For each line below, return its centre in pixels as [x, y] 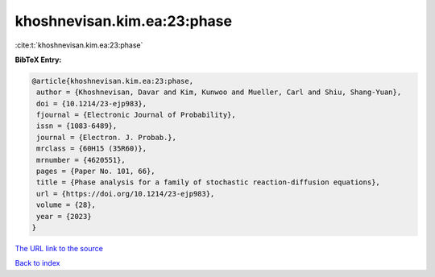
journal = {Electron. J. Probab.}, [107, 137]
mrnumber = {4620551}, [81, 160]
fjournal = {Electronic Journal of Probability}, [137, 115]
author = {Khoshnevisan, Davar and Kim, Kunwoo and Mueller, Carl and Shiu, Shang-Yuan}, [219, 92]
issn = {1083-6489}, [77, 126]
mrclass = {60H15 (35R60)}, [92, 149]
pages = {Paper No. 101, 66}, [96, 172]
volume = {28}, [66, 205]
